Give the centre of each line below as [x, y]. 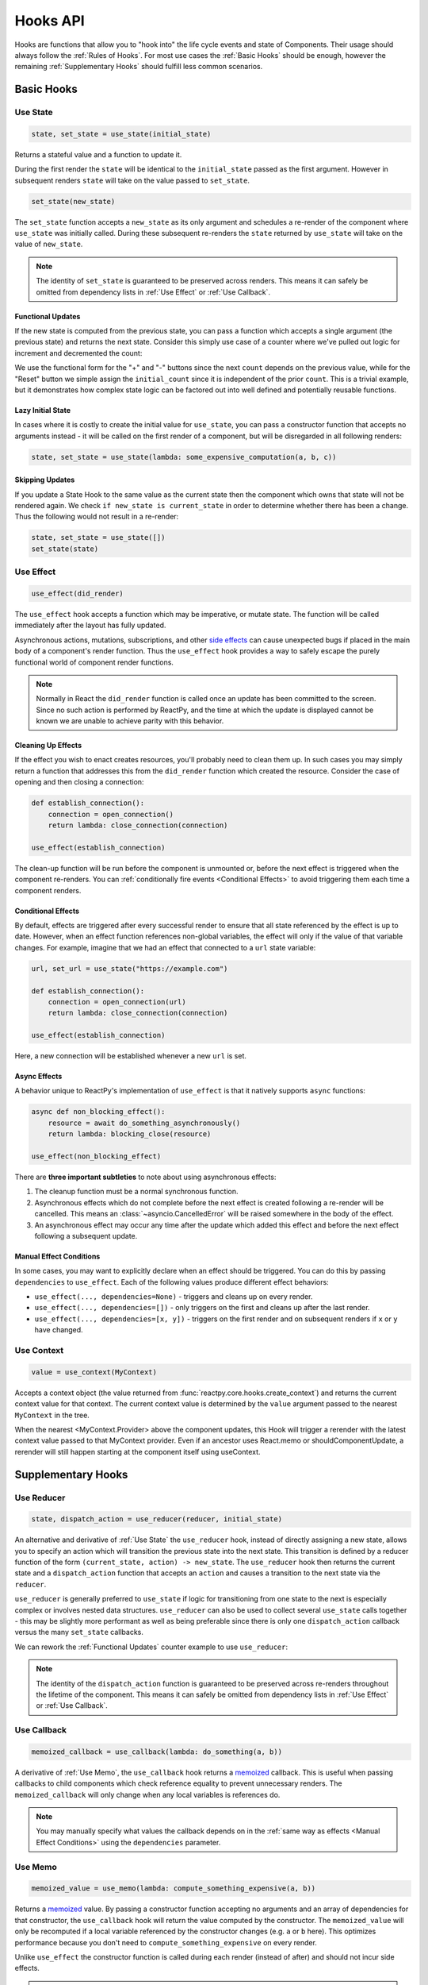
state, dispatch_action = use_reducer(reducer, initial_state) [157, 1519]
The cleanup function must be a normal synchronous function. [136, 1192]
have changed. [59, 1330]
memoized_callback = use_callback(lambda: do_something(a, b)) [157, 1752]
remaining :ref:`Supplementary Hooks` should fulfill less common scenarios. [139, 67]
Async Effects [38, 1077]
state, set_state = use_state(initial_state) [121, 134]
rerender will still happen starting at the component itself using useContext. [138, 1451]
